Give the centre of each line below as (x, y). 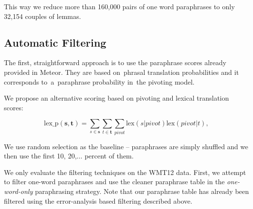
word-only (18, 191)
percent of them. (109, 156)
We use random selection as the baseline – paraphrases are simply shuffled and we (126, 146)
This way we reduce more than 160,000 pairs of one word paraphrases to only (119, 6)
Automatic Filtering (55, 42)
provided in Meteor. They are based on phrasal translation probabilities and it (121, 72)
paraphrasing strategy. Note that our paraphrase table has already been (142, 191)
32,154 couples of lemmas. (43, 16)
